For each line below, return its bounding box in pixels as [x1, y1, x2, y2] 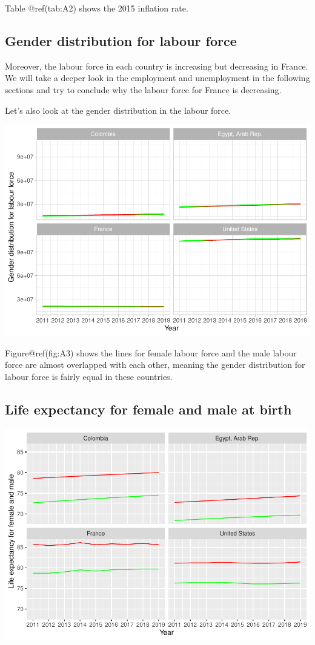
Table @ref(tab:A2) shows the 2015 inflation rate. [5, 2, 188, 14]
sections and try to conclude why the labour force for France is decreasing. [5, 83, 282, 96]
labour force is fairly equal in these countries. [5, 370, 173, 382]
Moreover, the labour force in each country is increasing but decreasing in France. [5, 59, 308, 72]
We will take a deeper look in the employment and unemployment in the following [5, 71, 310, 84]
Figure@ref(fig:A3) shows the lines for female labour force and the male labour [5, 346, 297, 359]
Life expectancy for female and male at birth [5, 399, 292, 418]
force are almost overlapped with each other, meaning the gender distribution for [5, 358, 305, 371]
